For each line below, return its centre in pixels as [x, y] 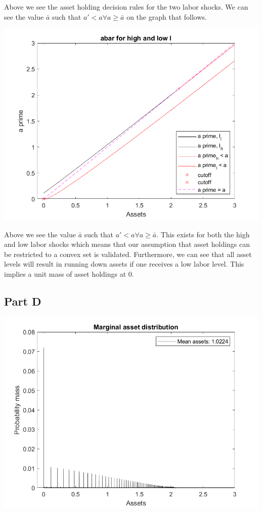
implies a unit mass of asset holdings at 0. [69, 274]
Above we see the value [40, 234]
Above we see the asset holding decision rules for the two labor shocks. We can [126, 7]
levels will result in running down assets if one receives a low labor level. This [124, 264]
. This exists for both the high [203, 234]
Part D [23, 301]
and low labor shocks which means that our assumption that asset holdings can [127, 244]
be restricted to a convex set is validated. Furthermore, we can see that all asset [128, 254]
